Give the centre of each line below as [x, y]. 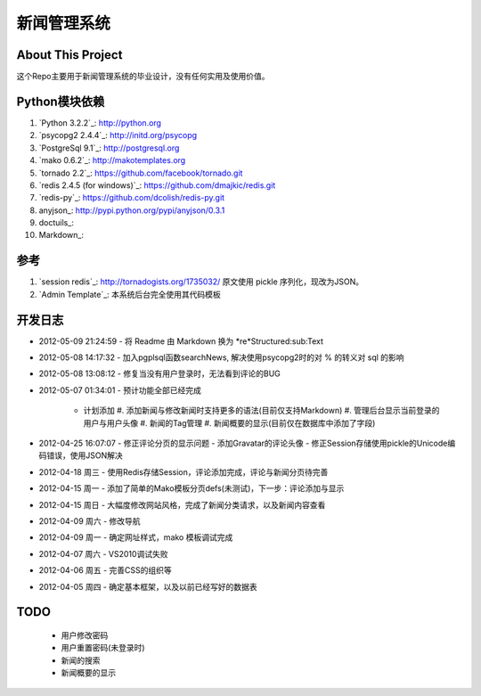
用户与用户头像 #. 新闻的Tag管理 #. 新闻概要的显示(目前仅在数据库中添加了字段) [229, 422]
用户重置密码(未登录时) [103, 648]
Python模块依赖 [61, 101]
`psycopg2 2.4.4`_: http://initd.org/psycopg [118, 135]
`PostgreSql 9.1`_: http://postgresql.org [109, 148]
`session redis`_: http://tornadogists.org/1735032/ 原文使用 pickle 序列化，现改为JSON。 [201, 282]
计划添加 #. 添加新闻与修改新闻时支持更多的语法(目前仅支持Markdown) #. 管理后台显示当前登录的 [261, 411]
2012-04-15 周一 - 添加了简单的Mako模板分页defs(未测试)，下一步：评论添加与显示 [192, 488]
